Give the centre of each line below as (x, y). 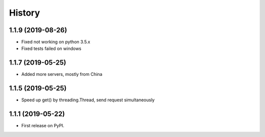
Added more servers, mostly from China (62, 74)
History (25, 13)
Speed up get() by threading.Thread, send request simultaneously (88, 100)
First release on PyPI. (43, 126)
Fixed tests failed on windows (51, 48)
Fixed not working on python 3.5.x (56, 42)
